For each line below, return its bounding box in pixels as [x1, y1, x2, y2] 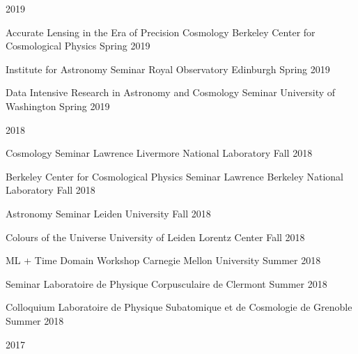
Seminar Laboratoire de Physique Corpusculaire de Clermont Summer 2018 [6, 276, 327, 291]
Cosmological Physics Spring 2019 [6, 38, 150, 53]
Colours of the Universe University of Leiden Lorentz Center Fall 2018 [6, 229, 305, 244]
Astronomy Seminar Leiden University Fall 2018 [6, 206, 211, 220]
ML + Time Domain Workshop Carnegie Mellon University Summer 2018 [6, 253, 321, 268]
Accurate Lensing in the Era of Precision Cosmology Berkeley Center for [6, 24, 316, 39]
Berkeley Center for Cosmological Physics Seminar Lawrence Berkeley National [6, 169, 343, 183]
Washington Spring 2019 [6, 98, 110, 113]
